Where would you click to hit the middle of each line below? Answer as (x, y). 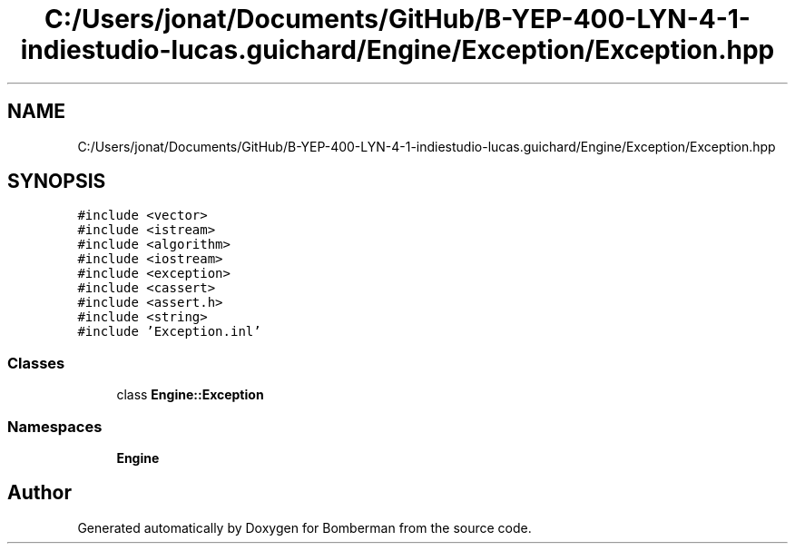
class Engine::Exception (190, 395)
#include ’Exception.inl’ (169, 332)
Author (39, 493)
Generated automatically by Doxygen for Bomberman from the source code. (304, 527)
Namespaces (55, 426)
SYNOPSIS (57, 182)
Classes (36, 363)
